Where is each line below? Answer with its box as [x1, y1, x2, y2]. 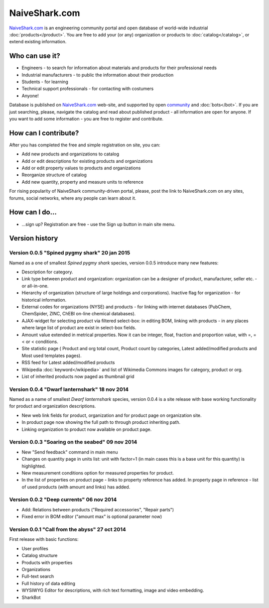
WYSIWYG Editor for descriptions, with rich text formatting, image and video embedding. [21, 588, 204, 594]
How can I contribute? [9, 128, 79, 137]
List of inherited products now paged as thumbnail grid [21, 373, 134, 379]
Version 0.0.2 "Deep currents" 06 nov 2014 [9, 496, 117, 503]
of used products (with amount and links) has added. [21, 484, 131, 490]
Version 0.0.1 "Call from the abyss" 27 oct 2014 [9, 526, 127, 533]
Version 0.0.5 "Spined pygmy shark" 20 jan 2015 [9, 249, 131, 256]
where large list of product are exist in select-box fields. [21, 325, 136, 331]
